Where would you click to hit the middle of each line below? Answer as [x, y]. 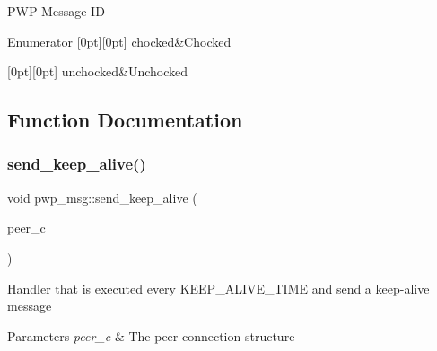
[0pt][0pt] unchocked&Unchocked [98, 71]
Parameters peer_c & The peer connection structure [151, 335]
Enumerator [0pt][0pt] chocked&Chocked [119, 41]
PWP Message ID [56, 11]
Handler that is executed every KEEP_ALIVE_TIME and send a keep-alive [218, 288]
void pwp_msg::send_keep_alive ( [102, 197]
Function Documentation [125, 120]
